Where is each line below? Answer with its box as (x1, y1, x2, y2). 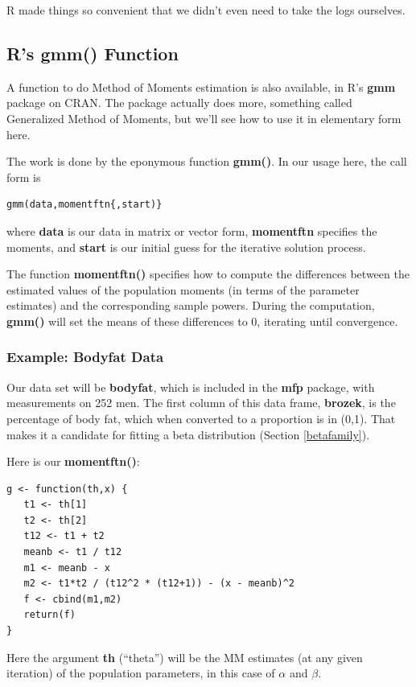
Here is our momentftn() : (6, 453, 140, 470)
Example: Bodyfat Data (6, 347, 164, 367)
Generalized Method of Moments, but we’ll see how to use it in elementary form (6, 109, 402, 126)
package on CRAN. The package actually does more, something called (6, 94, 352, 111)
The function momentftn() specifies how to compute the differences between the (6, 265, 410, 282)
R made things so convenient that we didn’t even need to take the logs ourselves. (6, 2, 406, 18)
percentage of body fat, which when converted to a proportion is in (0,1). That (6, 409, 396, 426)
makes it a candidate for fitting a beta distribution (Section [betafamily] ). (6, 426, 370, 442)
